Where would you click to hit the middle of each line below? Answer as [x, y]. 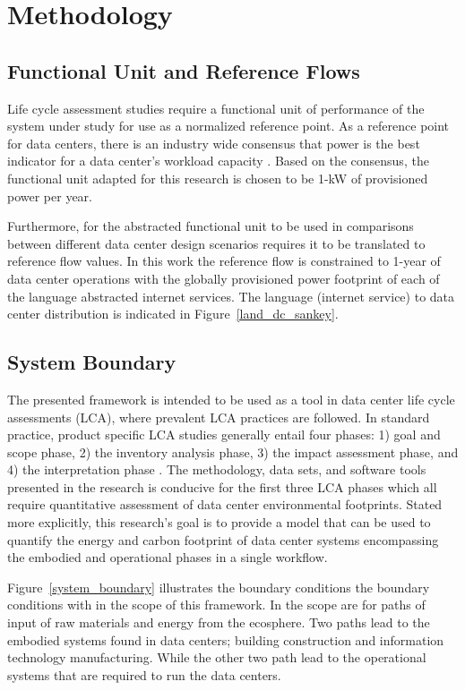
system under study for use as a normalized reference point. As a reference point [228, 126]
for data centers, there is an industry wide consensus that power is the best [214, 143]
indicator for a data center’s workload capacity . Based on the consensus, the [218, 161]
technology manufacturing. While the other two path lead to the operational [217, 657]
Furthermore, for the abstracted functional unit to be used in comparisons [211, 226]
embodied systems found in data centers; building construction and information [226, 639]
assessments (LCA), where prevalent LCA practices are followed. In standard [219, 417]
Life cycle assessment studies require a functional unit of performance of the [216, 108]
